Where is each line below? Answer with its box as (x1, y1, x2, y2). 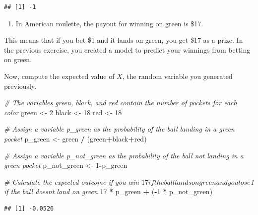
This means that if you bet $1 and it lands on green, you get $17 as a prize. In (4, 35, 243, 45)
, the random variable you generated (122, 71, 233, 81)
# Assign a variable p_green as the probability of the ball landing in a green (4, 124, 235, 134)
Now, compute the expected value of (4, 71, 115, 81)
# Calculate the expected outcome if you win (4, 176, 139, 187)
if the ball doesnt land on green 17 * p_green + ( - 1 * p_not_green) (4, 186, 213, 197)
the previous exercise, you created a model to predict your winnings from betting (4, 44, 251, 55)
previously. (4, 80, 37, 91)
